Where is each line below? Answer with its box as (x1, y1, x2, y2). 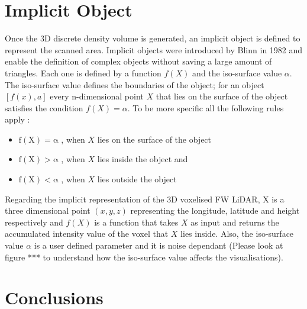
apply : (5, 113, 30, 125)
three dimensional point (5, 204, 91, 217)
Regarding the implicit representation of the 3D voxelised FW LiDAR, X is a (5, 192, 285, 205)
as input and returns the (190, 215, 279, 228)
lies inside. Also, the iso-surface (180, 227, 294, 240)
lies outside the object (97, 173, 177, 185)
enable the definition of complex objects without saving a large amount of (5, 55, 272, 67)
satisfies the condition (5, 101, 83, 114)
